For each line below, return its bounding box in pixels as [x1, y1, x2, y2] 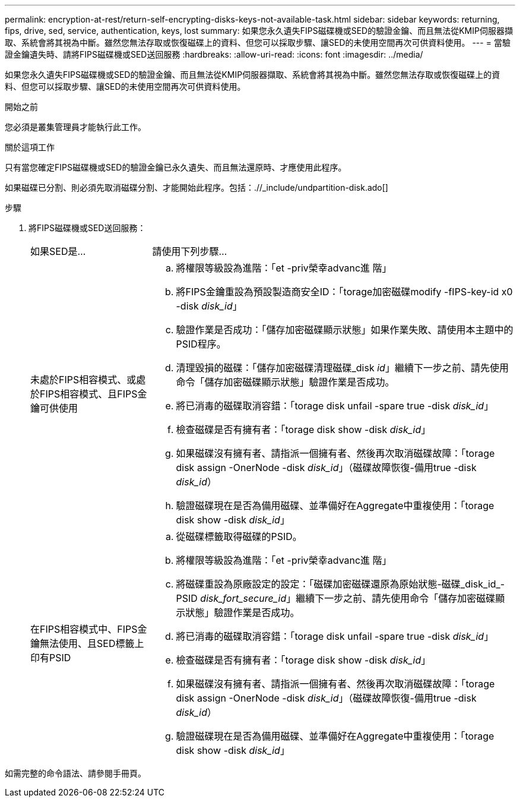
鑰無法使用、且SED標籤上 [30, 637, 144, 649]
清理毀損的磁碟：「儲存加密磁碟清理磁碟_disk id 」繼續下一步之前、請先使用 [176, 362, 509, 374]
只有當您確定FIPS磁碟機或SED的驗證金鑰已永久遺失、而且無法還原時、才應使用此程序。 [5, 162, 347, 172]
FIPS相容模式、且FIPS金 [40, 388, 147, 400]
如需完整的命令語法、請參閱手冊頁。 [5, 768, 146, 778]
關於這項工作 [5, 142, 55, 152]
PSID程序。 [176, 338, 226, 350]
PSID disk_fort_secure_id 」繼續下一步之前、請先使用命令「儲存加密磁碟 [176, 592, 496, 604]
